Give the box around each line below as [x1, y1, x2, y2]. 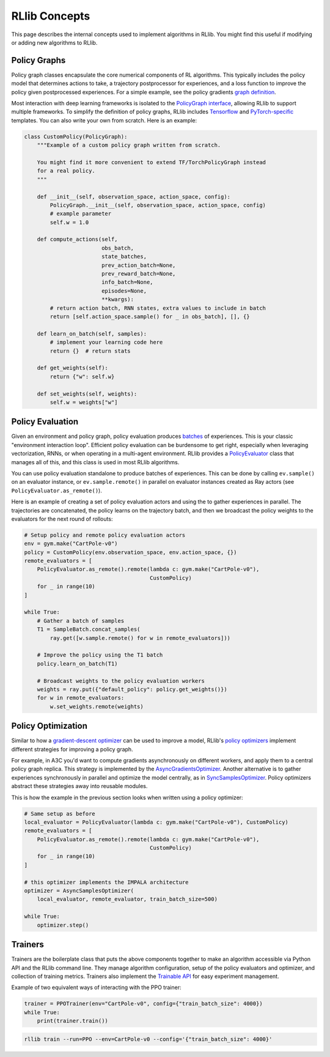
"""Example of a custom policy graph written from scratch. [37, 141, 221, 149]
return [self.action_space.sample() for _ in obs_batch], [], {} [50, 313, 250, 320]
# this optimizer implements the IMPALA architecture [24, 879, 189, 886]
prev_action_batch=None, [101, 261, 176, 269]
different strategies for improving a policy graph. [11, 745, 134, 753]
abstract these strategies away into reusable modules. [11, 783, 148, 790]
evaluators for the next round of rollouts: [11, 515, 113, 522]
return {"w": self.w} [50, 373, 115, 380]
